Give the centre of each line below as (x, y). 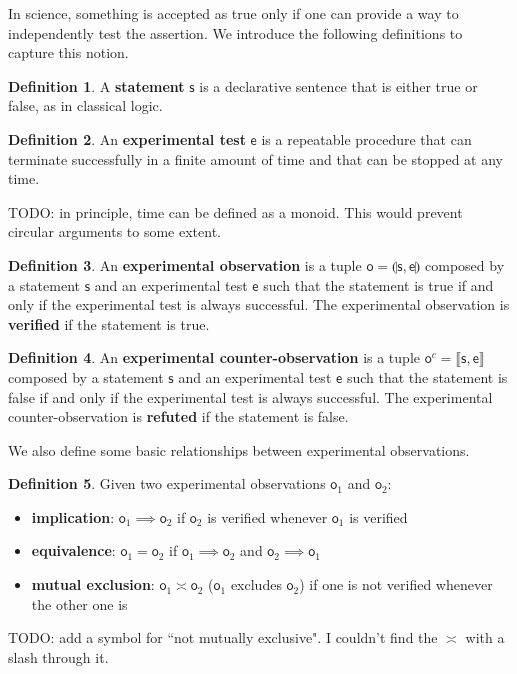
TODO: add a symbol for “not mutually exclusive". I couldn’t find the (223, 637)
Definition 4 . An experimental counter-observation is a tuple (214, 357)
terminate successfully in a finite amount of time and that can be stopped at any (256, 158)
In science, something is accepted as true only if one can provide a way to (233, 13)
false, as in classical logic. (85, 105)
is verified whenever (267, 516)
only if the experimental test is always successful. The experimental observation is (259, 304)
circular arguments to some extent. (114, 231)
